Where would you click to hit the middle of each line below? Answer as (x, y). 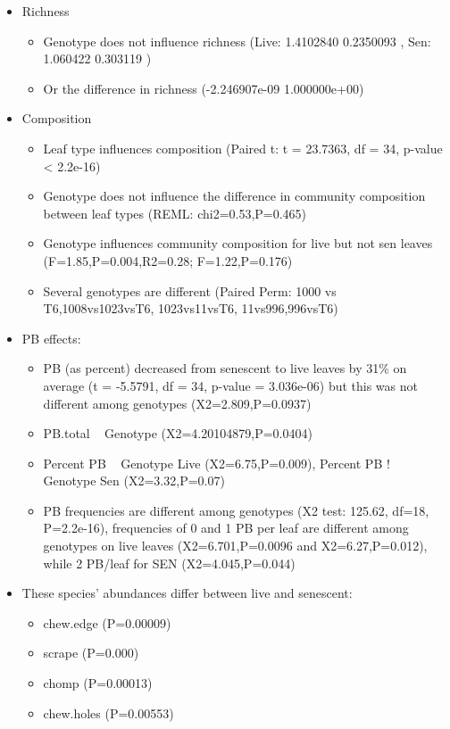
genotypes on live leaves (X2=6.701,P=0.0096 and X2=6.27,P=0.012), (235, 546)
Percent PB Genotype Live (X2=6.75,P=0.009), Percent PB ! (217, 463)
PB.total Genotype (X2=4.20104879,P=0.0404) (178, 433)
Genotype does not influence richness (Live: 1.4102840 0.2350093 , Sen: (237, 41)
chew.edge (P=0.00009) (107, 622)
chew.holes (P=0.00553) (108, 712)
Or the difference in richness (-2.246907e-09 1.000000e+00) (204, 88)
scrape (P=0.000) (91, 653)
